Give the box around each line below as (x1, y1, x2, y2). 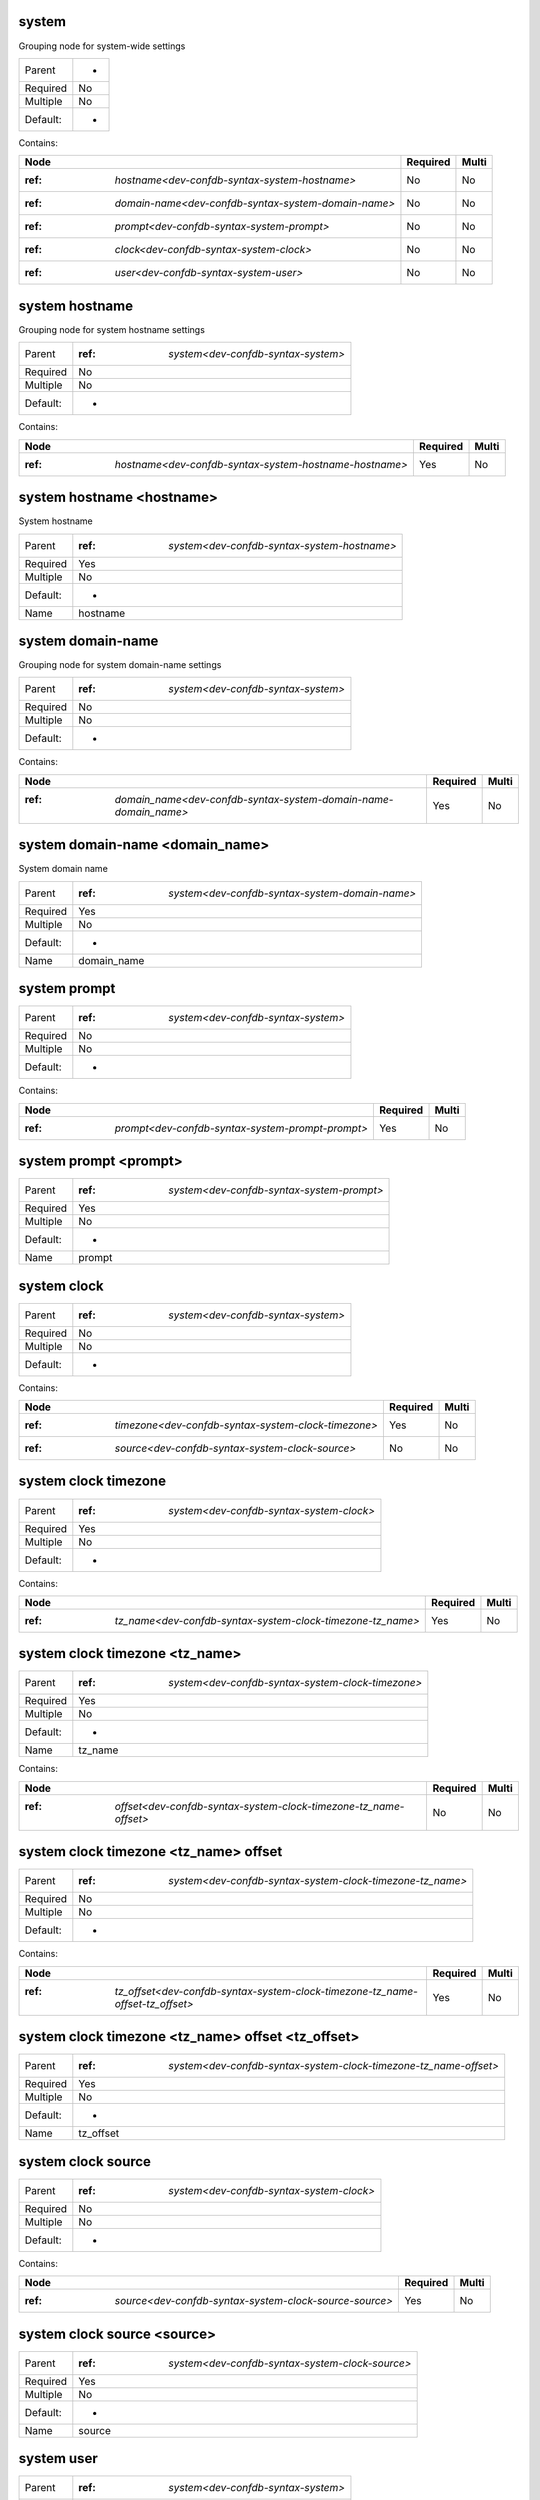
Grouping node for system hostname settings (18, 323, 205, 335)
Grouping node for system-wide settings (18, 40, 186, 52)
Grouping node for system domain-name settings (18, 659, 222, 671)
